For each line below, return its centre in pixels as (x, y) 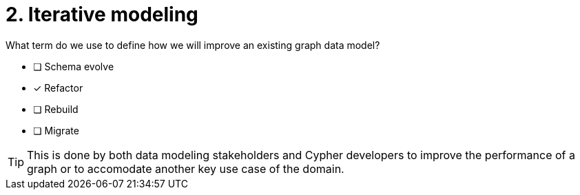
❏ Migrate (56, 130)
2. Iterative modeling (102, 14)
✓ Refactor (58, 88)
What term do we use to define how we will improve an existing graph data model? (193, 45)
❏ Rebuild (56, 109)
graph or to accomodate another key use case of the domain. (186, 168)
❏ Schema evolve (74, 66)
